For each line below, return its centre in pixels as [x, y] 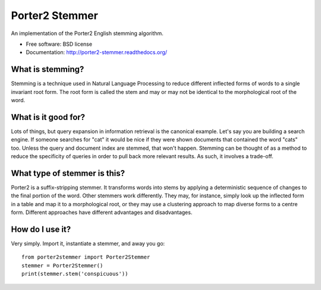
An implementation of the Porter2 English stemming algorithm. [87, 33]
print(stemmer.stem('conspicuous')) [75, 274]
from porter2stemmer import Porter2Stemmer [86, 257]
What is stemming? [48, 69]
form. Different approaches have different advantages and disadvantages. [102, 212]
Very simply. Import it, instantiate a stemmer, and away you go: [88, 244]
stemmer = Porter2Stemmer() [62, 265]
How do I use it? [41, 229]
